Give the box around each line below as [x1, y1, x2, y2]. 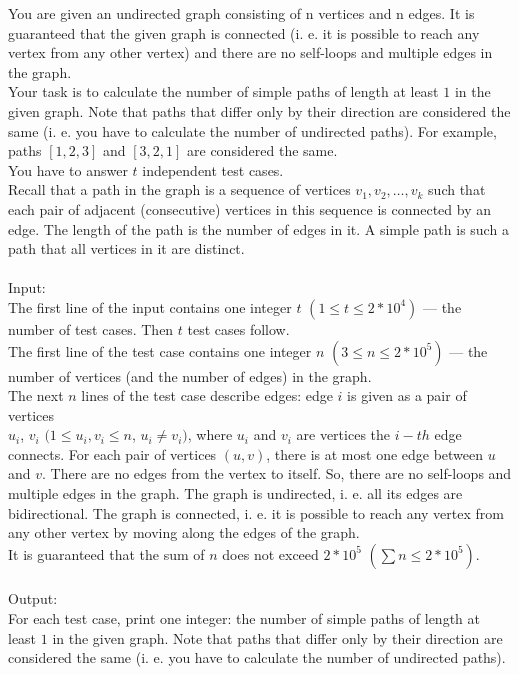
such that [428, 179, 486, 200]
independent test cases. [142, 159, 284, 180]
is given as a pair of [347, 385, 467, 406]
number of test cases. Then [8, 318, 174, 339]
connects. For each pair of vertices [8, 443, 217, 464]
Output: [8, 588, 58, 609]
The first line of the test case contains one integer [8, 340, 312, 361]
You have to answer [8, 159, 128, 180]
